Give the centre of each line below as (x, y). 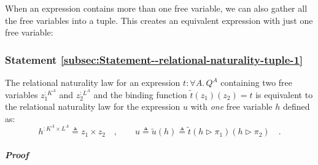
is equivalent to (284, 94)
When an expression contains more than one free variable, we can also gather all (156, 8)
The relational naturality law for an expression (93, 82)
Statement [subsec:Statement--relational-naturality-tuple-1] (154, 59)
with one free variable (231, 106)
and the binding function (140, 94)
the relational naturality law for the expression (93, 106)
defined (296, 106)
